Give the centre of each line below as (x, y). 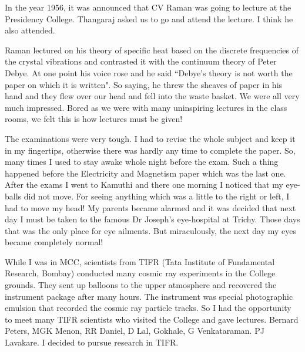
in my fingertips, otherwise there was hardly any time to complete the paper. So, (150, 150)
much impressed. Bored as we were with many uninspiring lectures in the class (146, 107)
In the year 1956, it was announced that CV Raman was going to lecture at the (148, 7)
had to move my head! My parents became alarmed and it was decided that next (150, 207)
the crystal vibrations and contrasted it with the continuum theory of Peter (141, 61)
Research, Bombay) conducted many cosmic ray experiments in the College (140, 273)
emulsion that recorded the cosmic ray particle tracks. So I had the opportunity (148, 308)
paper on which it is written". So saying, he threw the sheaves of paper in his (144, 84)
